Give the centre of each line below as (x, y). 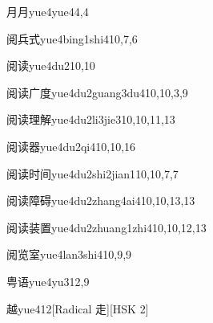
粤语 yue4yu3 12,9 (48, 281)
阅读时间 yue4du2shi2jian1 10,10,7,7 (92, 173)
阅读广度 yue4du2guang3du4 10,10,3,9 (97, 92)
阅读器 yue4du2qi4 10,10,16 (71, 146)
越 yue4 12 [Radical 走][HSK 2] (78, 308)
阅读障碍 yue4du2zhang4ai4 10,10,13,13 (101, 200)
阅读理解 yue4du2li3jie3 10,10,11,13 (91, 119)
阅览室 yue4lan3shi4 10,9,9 (69, 254)
